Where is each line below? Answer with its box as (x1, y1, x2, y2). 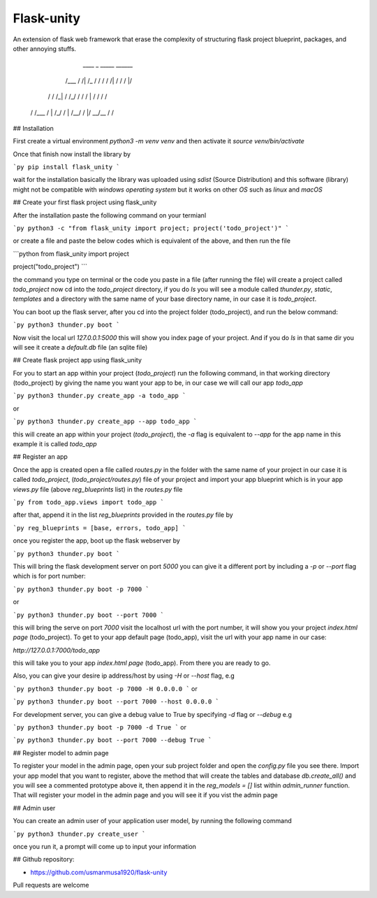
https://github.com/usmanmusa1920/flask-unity (30, 868, 168, 876)
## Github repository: (13, 855, 75, 864)
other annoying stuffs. (13, 44, 77, 52)
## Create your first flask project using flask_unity (13, 198, 157, 206)
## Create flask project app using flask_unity (13, 356, 142, 364)
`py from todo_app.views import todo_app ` (13, 499, 164, 506)
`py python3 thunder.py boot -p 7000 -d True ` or (13, 723, 186, 732)
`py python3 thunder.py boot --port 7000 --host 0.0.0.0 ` (13, 698, 220, 706)
